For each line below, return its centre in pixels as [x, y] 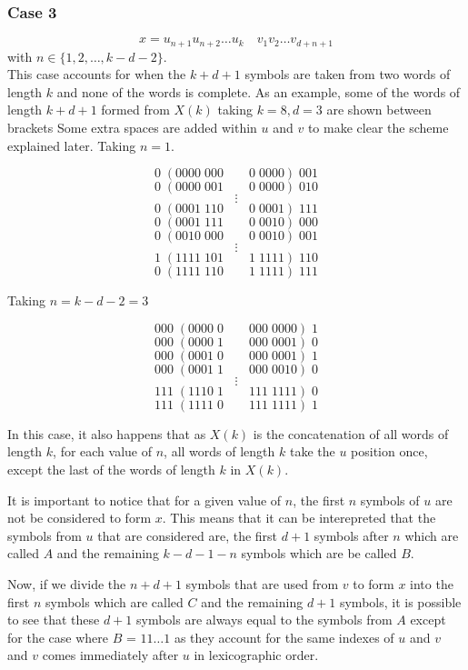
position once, [389, 451]
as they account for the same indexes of [284, 637]
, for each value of [103, 451]
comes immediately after [110, 655]
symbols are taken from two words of [348, 74]
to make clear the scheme [378, 128]
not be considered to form [80, 518]
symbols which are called [114, 601]
